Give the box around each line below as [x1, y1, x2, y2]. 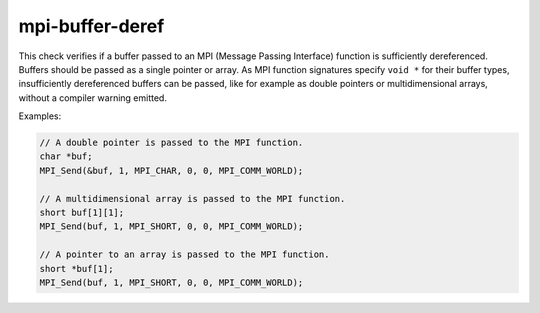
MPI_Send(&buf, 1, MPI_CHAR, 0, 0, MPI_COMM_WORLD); [39, 165, 304, 176]
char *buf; [39, 151, 93, 162]
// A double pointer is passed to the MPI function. [39, 137, 304, 149]
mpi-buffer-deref [18, 15, 165, 37]
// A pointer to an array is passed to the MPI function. [39, 249, 330, 260]
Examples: [18, 110, 62, 122]
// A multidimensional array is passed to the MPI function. [39, 193, 346, 204]
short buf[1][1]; [39, 207, 125, 219]
